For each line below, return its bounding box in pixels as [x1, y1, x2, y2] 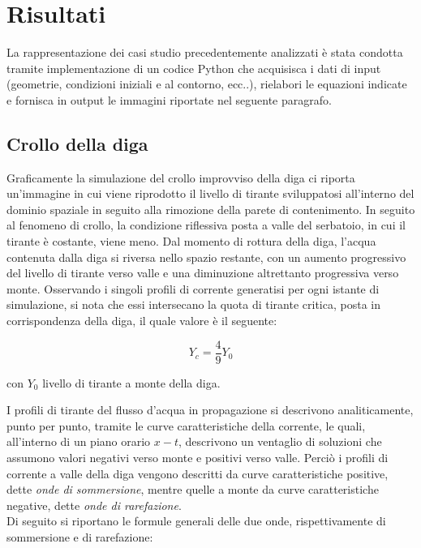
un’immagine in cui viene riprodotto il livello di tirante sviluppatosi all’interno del [6, 185, 415, 202]
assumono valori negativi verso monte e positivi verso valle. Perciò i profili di [6, 449, 389, 466]
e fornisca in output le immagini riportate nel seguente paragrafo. [6, 91, 332, 108]
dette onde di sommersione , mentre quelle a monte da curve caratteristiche [6, 481, 379, 498]
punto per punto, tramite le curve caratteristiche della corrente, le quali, [6, 417, 366, 434]
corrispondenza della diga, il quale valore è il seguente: [6, 312, 277, 329]
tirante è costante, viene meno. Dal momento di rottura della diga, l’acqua [6, 233, 376, 250]
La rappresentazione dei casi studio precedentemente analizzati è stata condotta [6, 44, 403, 61]
